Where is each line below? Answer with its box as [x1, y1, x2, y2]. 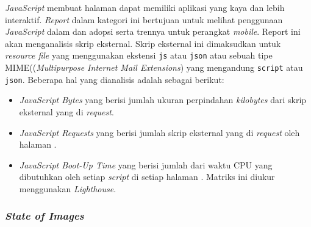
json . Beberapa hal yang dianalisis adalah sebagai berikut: [5, 73, 224, 85]
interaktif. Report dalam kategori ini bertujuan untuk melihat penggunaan [5, 13, 283, 26]
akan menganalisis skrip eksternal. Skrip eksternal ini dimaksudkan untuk [5, 37, 281, 49]
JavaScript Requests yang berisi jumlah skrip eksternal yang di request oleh [19, 126, 300, 139]
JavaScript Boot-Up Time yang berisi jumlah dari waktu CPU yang [19, 158, 273, 171]
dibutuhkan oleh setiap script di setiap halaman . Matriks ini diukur [19, 170, 275, 183]
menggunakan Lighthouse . [19, 182, 116, 195]
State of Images [5, 208, 84, 223]
